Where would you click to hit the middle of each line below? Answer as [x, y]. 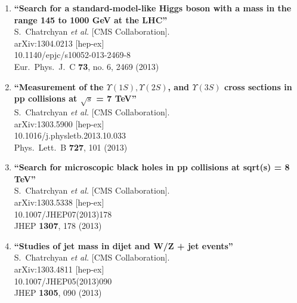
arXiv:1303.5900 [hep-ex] [59, 123]
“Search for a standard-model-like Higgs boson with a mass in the [153, 8]
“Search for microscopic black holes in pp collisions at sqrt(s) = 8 [152, 167]
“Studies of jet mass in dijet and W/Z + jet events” [123, 245]
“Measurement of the [59, 86]
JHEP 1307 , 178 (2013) [58, 226]
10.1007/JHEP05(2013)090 [63, 281]
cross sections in [258, 86]
